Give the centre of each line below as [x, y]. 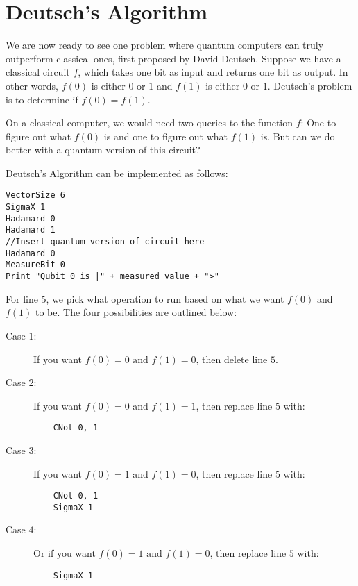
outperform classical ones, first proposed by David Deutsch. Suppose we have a [173, 58]
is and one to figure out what [166, 136]
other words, [32, 85]
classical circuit [38, 72]
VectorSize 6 [35, 195]
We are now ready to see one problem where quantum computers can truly [165, 45]
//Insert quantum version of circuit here [105, 242]
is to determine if [42, 99]
